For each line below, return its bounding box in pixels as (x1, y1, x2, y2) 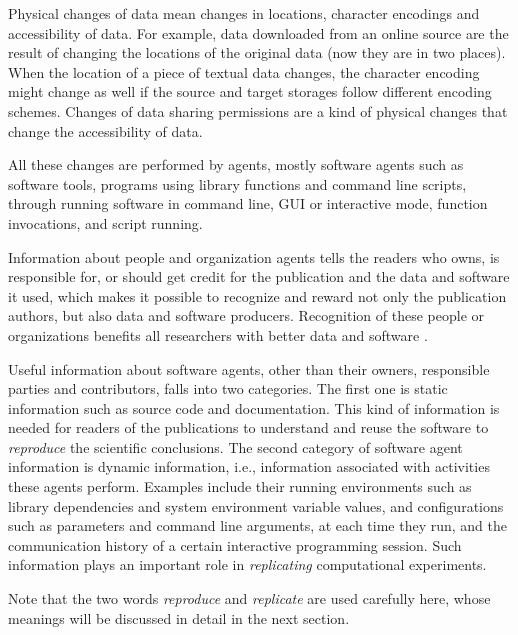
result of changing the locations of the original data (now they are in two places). (8, 42, 506, 63)
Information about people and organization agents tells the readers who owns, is (8, 246, 500, 267)
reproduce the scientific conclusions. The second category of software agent (8, 436, 463, 457)
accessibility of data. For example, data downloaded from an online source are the (8, 22, 509, 43)
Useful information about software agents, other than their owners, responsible (8, 358, 490, 379)
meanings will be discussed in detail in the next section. (8, 607, 350, 628)
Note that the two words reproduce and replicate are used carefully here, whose (8, 588, 491, 609)
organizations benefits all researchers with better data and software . (8, 324, 428, 345)
